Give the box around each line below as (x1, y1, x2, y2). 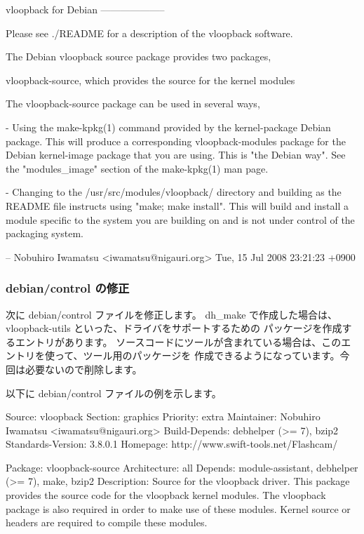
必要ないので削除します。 (25, 361, 142, 376)
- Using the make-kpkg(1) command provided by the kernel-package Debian (6, 119, 331, 134)
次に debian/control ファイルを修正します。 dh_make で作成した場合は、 (6, 307, 338, 321)
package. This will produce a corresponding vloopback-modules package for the (6, 133, 346, 148)
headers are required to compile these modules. (6, 515, 208, 530)
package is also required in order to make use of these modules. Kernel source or (6, 501, 351, 516)
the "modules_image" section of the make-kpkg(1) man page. (6, 161, 269, 175)
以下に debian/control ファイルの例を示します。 (6, 385, 222, 400)
